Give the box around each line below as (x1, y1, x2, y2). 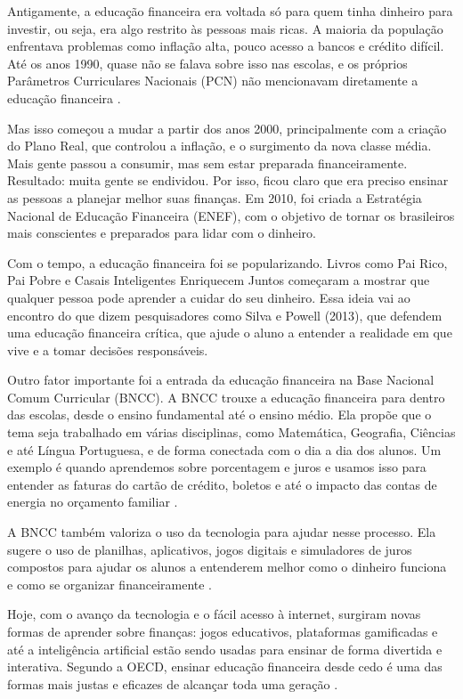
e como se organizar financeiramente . (7, 574, 212, 593)
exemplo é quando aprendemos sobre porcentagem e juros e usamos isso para (7, 458, 426, 476)
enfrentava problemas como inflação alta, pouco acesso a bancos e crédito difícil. (7, 37, 444, 55)
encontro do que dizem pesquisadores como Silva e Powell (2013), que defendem (7, 305, 443, 324)
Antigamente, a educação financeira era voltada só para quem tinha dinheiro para (7, 2, 453, 20)
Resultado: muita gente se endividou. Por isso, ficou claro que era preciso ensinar (7, 171, 449, 190)
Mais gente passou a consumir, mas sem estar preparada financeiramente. (7, 153, 408, 172)
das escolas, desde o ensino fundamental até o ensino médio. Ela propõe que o (7, 405, 432, 424)
